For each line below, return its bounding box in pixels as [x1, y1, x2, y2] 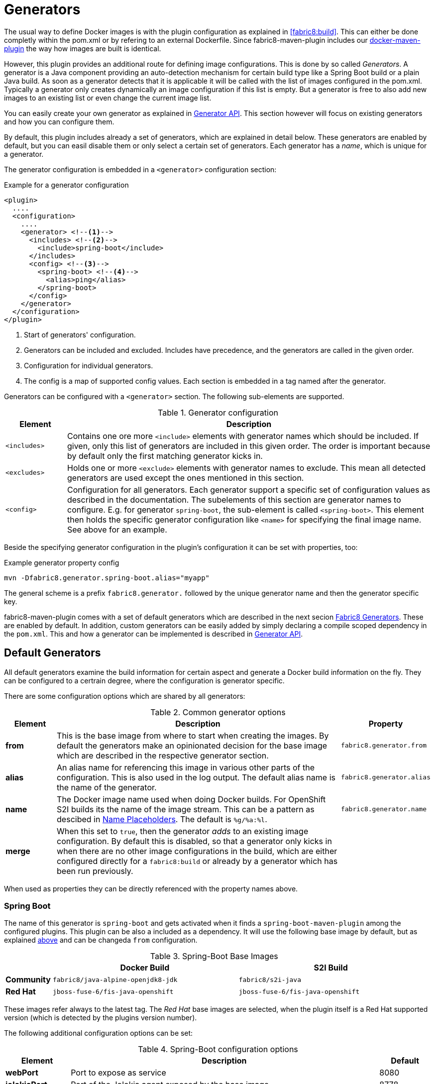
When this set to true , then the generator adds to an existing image [57, 826, 309, 836]
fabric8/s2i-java [238, 976, 301, 983]
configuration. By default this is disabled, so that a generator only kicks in [57, 836, 332, 846]
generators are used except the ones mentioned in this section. [67, 472, 304, 483]
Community [5, 975, 51, 985]
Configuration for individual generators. [24, 361, 153, 370]
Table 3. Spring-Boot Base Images [150, 951, 278, 962]
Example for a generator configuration [4, 180, 129, 189]
